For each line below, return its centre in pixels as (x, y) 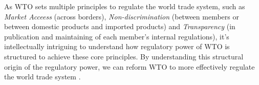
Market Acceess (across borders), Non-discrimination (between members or (122, 16)
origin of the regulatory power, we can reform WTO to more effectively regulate (129, 66)
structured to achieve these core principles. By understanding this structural (124, 56)
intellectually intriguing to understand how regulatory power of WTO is (117, 46)
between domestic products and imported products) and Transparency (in (120, 26)
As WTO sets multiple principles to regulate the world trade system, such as (125, 6)
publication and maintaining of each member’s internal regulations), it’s (117, 36)
